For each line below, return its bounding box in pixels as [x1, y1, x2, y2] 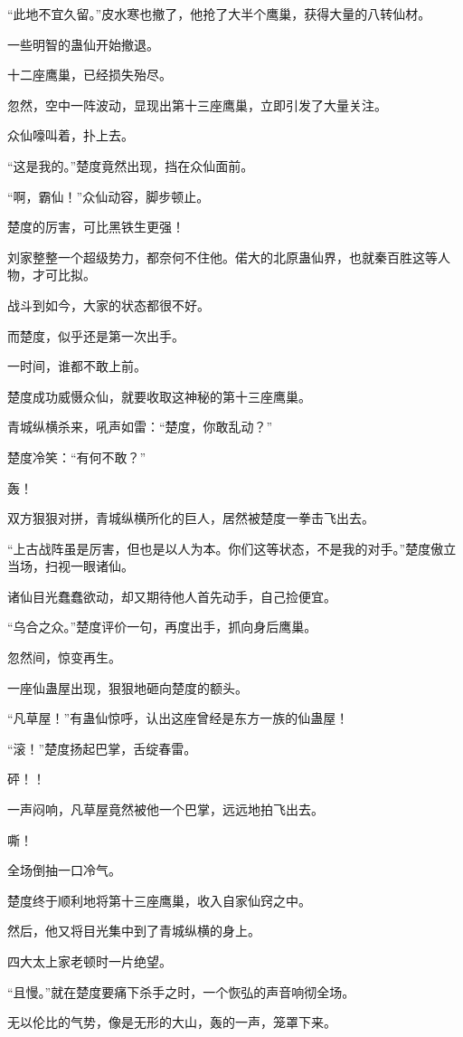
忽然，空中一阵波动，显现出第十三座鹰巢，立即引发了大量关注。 [7, 95, 387, 114]
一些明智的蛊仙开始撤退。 [7, 34, 159, 53]
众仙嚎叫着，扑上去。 [7, 126, 134, 145]
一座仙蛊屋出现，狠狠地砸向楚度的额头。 [7, 678, 248, 697]
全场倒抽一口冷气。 [7, 861, 121, 880]
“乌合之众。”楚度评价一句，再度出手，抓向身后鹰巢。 [7, 617, 317, 636]
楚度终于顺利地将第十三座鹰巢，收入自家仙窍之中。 [7, 890, 311, 909]
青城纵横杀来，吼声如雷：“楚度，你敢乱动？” [7, 417, 273, 436]
